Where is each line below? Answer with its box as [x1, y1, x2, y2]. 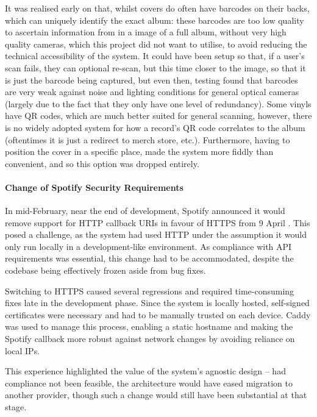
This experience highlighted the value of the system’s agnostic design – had [5, 365, 286, 377]
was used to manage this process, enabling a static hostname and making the [5, 320, 293, 333]
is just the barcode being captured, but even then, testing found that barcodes [5, 73, 298, 86]
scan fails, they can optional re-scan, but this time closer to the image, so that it [5, 61, 306, 74]
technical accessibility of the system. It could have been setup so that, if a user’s [5, 49, 305, 62]
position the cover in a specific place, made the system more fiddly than [5, 145, 274, 158]
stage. [5, 401, 27, 413]
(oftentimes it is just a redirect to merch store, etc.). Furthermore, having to [5, 133, 290, 146]
